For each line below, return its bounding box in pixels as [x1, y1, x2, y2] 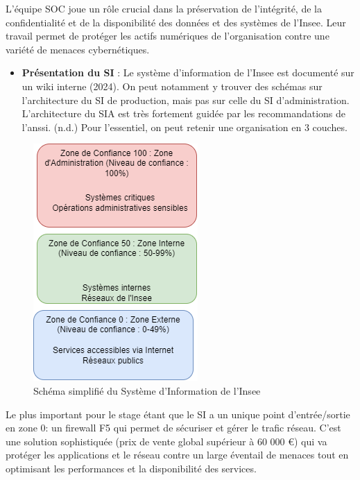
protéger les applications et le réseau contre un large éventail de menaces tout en [6, 447, 349, 462]
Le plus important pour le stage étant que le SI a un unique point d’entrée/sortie [6, 406, 350, 421]
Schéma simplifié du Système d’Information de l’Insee [33, 383, 261, 397]
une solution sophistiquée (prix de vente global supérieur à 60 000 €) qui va [6, 434, 327, 448]
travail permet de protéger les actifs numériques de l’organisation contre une [6, 28, 329, 43]
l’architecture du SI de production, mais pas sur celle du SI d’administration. [22, 92, 350, 107]
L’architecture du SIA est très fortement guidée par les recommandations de [22, 106, 345, 121]
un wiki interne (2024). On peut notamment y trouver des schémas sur [22, 78, 323, 93]
